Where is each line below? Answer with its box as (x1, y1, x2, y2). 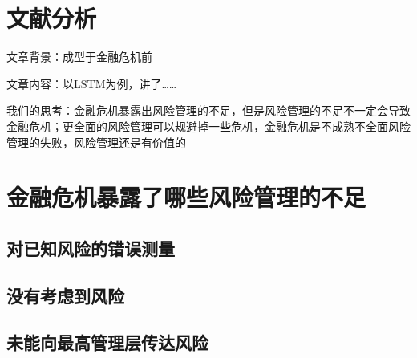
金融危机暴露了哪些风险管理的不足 (6, 181, 366, 214)
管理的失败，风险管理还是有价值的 (6, 133, 186, 150)
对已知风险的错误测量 (6, 235, 175, 260)
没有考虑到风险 (6, 283, 124, 307)
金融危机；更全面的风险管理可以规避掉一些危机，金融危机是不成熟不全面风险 (6, 117, 411, 134)
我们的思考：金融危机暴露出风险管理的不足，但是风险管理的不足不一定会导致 (6, 102, 411, 119)
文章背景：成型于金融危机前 (6, 48, 152, 65)
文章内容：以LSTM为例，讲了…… (6, 75, 177, 92)
